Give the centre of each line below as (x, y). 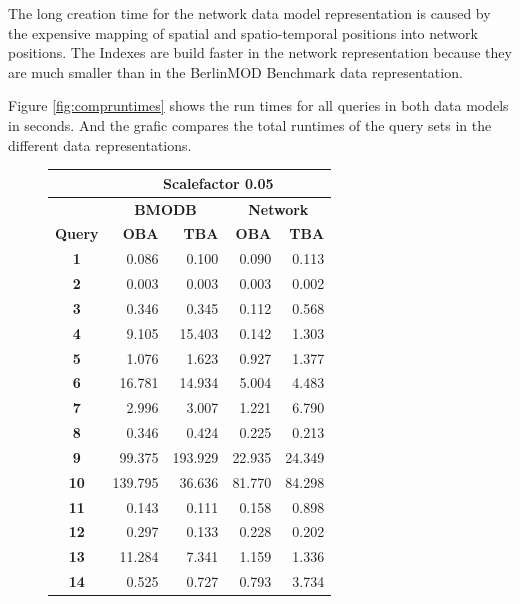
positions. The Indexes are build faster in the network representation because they (260, 52)
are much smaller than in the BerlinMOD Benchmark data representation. (235, 71)
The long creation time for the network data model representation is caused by (249, 13)
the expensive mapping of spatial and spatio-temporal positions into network (243, 32)
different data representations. (100, 144)
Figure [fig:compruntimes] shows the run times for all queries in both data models (258, 105)
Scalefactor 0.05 (218, 182)
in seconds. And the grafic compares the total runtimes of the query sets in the (250, 124)
